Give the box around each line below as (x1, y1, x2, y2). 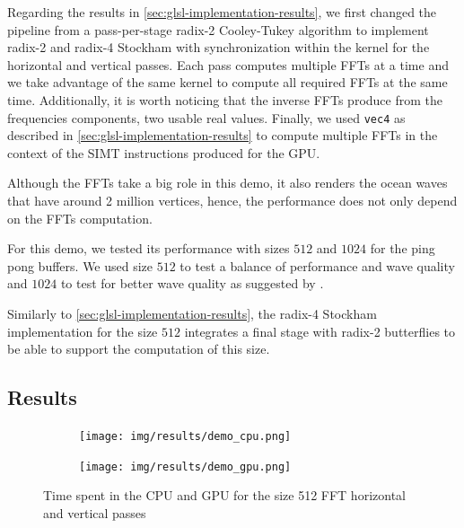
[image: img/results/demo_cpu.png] (79, 429, 292, 443)
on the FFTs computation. (7, 208, 153, 227)
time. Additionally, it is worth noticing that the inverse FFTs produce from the (7, 90, 442, 109)
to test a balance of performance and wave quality (179, 256, 455, 275)
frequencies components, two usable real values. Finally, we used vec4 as (7, 108, 406, 127)
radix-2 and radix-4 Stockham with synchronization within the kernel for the (7, 38, 430, 57)
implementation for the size (7, 321, 158, 340)
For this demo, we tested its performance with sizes (7, 239, 290, 258)
